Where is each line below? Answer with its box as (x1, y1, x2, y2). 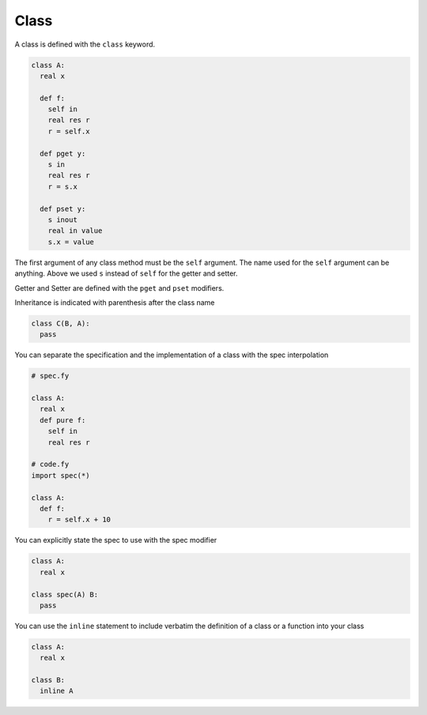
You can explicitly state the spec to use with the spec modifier (14, 536, 217, 545)
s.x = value (47, 237, 95, 246)
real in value (47, 226, 103, 235)
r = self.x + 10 (47, 515, 111, 525)
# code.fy (31, 460, 70, 469)
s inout (47, 216, 78, 224)
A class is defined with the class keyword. (14, 40, 156, 49)
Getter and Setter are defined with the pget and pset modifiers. (14, 283, 225, 292)
